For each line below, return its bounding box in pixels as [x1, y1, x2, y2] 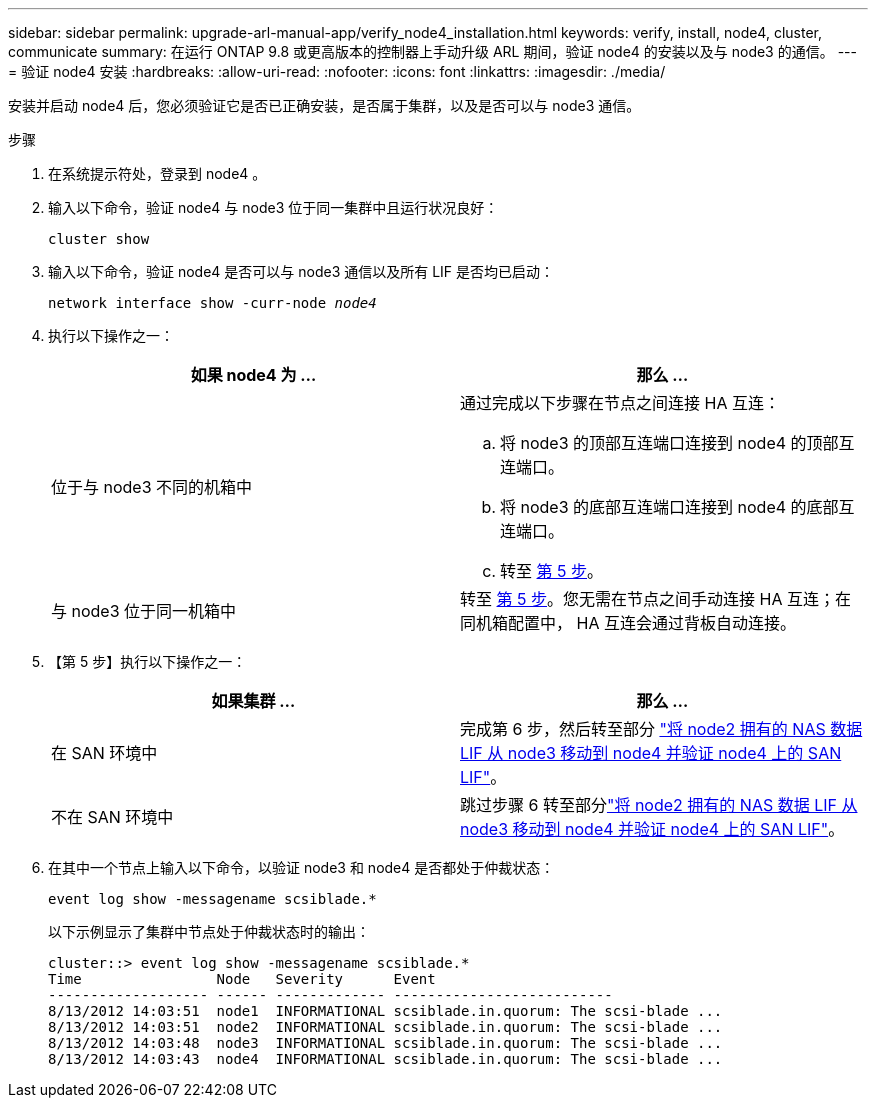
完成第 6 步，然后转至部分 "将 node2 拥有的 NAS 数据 [460, 719, 863, 739]
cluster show [48, 231, 150, 247]
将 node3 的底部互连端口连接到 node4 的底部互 [500, 497, 855, 517]
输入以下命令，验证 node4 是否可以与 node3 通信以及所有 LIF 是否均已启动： [48, 263, 555, 280]
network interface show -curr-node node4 [48, 295, 377, 311]
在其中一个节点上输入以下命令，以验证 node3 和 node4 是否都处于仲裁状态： [48, 859, 555, 876]
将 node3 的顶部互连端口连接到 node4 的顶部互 [500, 433, 855, 453]
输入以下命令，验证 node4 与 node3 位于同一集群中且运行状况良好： [48, 199, 499, 216]
